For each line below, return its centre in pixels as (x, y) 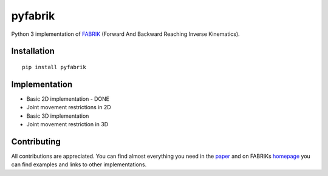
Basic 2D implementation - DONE (68, 99)
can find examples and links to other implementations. (79, 164)
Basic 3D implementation (58, 116)
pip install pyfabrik (54, 67)
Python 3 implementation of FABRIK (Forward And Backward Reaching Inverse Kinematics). (125, 34)
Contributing (36, 142)
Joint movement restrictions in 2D (69, 107)
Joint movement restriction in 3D (67, 124)
